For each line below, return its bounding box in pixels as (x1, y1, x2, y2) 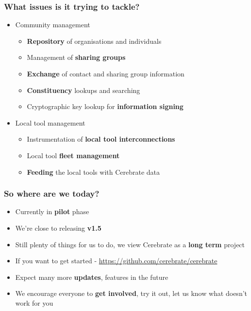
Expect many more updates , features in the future (15, 272, 168, 282)
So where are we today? (4, 187, 100, 200)
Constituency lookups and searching (27, 85, 140, 95)
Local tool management (15, 117, 85, 128)
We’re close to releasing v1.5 (15, 222, 101, 233)
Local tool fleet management (27, 150, 120, 160)
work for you (15, 297, 53, 308)
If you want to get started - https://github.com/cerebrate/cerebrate (15, 256, 218, 266)
